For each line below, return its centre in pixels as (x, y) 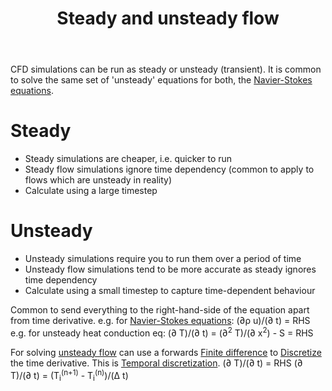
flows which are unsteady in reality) (98, 180)
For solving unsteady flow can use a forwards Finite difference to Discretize (166, 352)
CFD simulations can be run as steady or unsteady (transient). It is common (166, 69)
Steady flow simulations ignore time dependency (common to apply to (169, 169)
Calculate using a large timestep (91, 191)
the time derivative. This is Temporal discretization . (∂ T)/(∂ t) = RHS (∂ (156, 363)
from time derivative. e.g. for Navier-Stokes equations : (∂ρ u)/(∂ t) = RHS (160, 321)
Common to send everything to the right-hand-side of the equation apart (160, 310)
